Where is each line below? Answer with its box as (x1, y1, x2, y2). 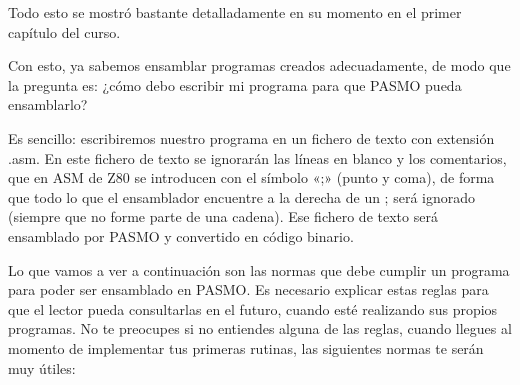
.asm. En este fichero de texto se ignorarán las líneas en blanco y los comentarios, (8, 147, 507, 168)
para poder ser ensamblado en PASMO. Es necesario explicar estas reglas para (8, 279, 489, 300)
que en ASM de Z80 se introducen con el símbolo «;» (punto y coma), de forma (8, 167, 495, 188)
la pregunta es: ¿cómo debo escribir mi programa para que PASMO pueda (8, 74, 462, 95)
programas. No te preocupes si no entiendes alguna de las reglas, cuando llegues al (8, 318, 512, 339)
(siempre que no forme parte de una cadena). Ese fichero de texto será (8, 206, 438, 227)
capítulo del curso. (8, 21, 121, 42)
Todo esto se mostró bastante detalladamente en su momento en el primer (8, 2, 462, 22)
